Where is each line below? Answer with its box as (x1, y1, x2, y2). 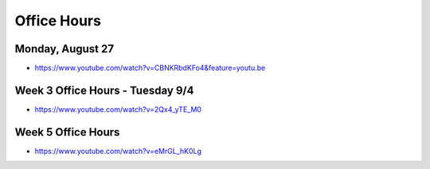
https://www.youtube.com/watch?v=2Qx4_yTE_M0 (34, 104, 202, 114)
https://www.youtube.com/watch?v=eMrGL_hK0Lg (34, 146, 202, 156)
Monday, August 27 (14, 42, 115, 56)
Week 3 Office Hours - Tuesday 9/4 (14, 83, 194, 97)
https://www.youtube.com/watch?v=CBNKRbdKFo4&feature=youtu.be (34, 63, 266, 73)
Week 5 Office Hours (14, 125, 120, 139)
